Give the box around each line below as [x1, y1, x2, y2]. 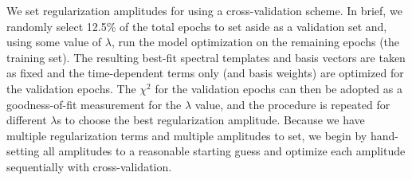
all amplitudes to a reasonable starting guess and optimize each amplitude [42, 143, 406, 159]
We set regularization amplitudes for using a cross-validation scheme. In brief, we [6, 2, 402, 18]
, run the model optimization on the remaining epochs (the [111, 33, 400, 50]
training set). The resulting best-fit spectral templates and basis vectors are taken [6, 49, 406, 65]
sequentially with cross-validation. [6, 158, 172, 174]
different [6, 112, 47, 128]
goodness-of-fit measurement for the [6, 96, 182, 112]
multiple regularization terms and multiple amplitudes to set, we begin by [6, 127, 367, 143]
